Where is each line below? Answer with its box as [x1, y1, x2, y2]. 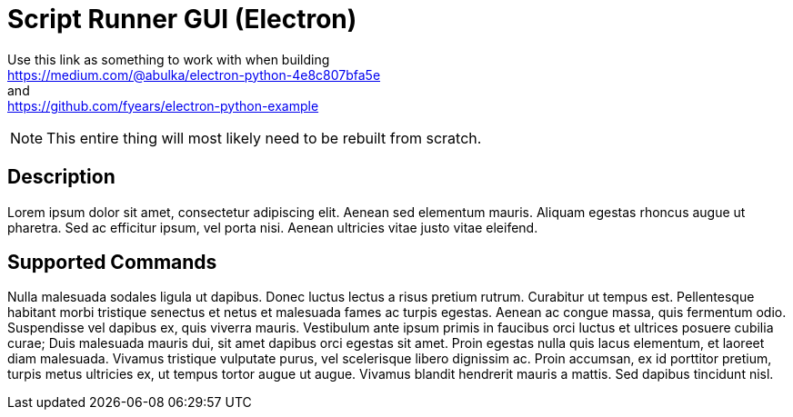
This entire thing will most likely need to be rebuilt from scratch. [46, 128, 482, 147]
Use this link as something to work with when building [7, 51, 330, 67]
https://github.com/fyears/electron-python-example [7, 97, 319, 114]
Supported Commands [7, 251, 217, 274]
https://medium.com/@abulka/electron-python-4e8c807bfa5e [7, 66, 381, 83]
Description [7, 165, 115, 189]
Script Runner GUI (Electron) [7, 4, 357, 35]
